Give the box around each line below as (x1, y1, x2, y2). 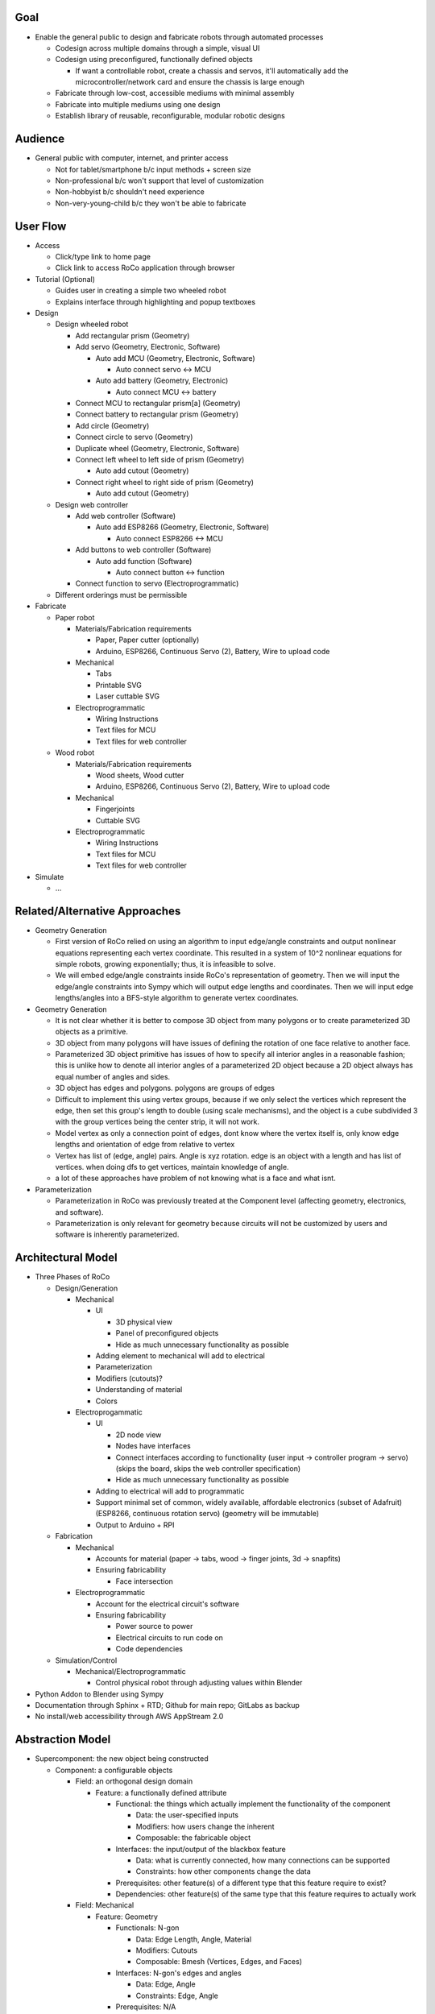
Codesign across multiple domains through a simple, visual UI (55, 43, 260, 52)
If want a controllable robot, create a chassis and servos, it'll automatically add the (75, 65, 349, 76)
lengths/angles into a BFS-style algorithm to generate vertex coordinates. (55, 993, 299, 1003)
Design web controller (55, 499, 129, 509)
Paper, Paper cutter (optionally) (95, 635, 200, 644)
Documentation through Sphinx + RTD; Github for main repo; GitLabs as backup (35, 1701, 300, 1710)
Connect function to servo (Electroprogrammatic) (75, 578, 239, 588)
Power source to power (115, 1622, 193, 1631)
